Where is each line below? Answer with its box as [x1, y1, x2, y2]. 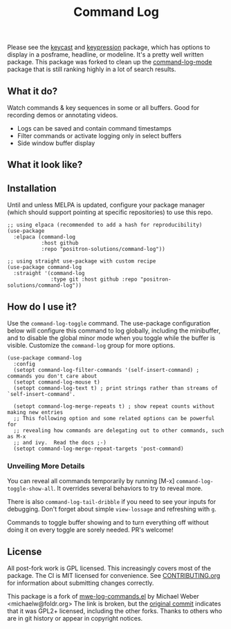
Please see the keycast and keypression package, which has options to [7, 43, 211, 52]
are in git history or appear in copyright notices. [7, 614, 143, 623]
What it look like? [7, 159, 83, 171]
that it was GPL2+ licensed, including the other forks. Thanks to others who [7, 607, 223, 615]
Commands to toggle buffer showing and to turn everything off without [7, 518, 209, 527]
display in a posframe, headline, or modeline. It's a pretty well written [7, 50, 204, 59]
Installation [7, 182, 57, 194]
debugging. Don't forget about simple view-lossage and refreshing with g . [7, 505, 216, 514]
